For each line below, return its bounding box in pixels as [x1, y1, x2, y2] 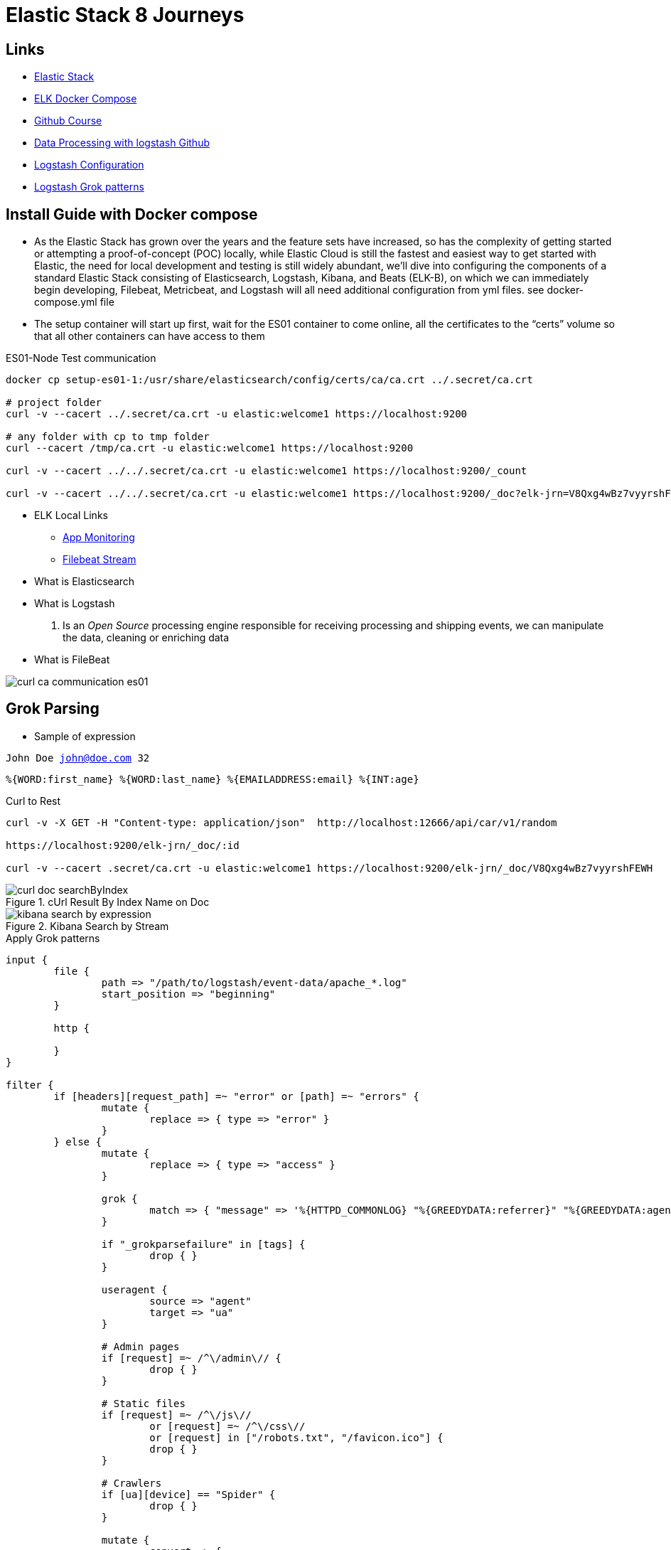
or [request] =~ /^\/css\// [149, 1420, 306, 1432]
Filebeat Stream [63, 553, 136, 566]
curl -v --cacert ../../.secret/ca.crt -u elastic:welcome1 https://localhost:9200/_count [6, 465, 527, 477]
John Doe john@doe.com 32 [6, 752, 150, 764]
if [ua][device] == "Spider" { [101, 1488, 276, 1500]
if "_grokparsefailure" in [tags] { [101, 1238, 306, 1250]
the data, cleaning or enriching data [63, 631, 230, 644]
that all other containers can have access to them [34, 330, 265, 343]
